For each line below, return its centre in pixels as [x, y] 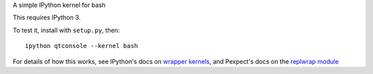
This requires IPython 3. [47, 18]
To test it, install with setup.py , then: [66, 30]
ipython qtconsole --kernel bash [82, 46]
